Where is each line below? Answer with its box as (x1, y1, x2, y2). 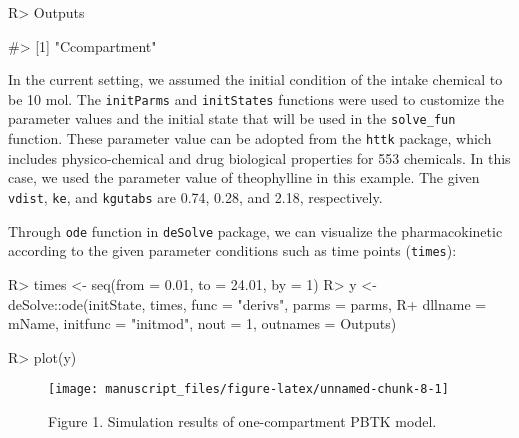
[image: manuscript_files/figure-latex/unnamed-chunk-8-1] (48, 382, 449, 397)
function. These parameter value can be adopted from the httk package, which (8, 128, 492, 149)
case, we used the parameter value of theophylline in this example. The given (8, 167, 480, 188)
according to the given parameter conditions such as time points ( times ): (8, 240, 457, 261)
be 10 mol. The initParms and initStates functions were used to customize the (8, 88, 504, 109)
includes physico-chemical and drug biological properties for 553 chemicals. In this (8, 147, 511, 168)
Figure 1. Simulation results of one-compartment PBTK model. (48, 410, 437, 431)
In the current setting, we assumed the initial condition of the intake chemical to (8, 69, 503, 90)
